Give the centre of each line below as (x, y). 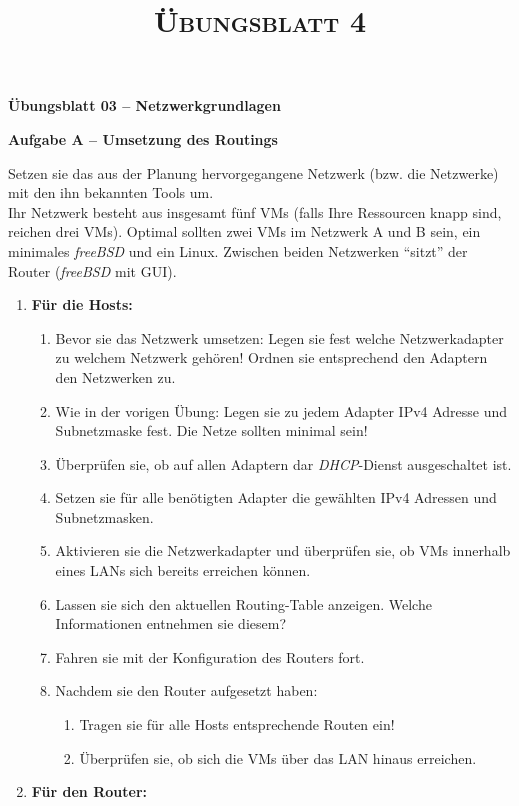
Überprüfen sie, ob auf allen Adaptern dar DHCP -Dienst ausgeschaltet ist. (283, 463)
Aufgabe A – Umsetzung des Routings (143, 138)
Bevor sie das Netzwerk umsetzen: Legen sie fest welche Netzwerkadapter (279, 337)
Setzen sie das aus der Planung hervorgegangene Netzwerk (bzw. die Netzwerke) (253, 172)
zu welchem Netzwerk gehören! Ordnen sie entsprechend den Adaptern (271, 357)
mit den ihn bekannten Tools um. (111, 192)
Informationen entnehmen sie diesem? (170, 623)
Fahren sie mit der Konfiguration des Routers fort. (210, 656)
